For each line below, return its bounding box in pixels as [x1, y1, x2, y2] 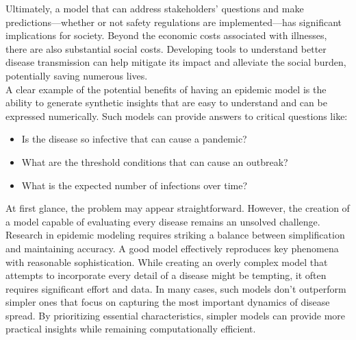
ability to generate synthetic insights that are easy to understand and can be [5, 95, 327, 110]
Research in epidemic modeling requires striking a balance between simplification [5, 228, 345, 242]
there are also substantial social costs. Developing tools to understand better [5, 41, 327, 56]
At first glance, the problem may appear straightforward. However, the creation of [5, 201, 350, 215]
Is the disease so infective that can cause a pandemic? [21, 132, 247, 146]
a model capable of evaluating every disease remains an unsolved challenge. [5, 214, 320, 228]
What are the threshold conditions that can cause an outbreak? [21, 154, 288, 169]
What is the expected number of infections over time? [21, 178, 248, 192]
